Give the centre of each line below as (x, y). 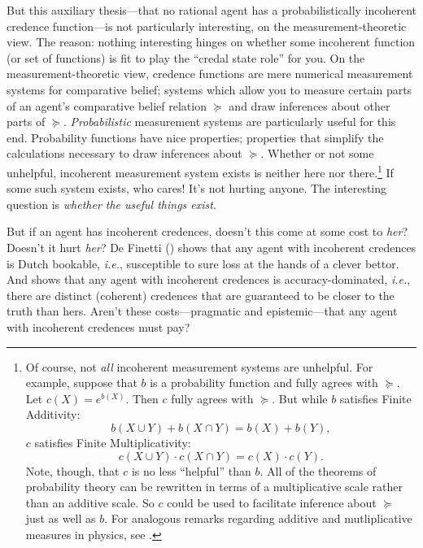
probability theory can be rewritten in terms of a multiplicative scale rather (214, 487)
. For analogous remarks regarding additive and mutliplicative (258, 518)
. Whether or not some (317, 153)
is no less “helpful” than (191, 470)
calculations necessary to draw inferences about (124, 153)
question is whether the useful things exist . (111, 204)
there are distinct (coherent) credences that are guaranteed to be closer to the (201, 295)
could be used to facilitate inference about (272, 502)
